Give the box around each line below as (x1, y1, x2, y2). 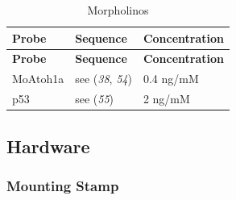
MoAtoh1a (12, 70, 64, 87)
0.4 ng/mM (143, 70, 199, 87)
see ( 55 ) (75, 90, 114, 107)
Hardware (6, 133, 90, 158)
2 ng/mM (143, 90, 190, 107)
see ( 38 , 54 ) (75, 70, 132, 87)
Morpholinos (87, 2, 149, 18)
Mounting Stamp (6, 175, 119, 195)
